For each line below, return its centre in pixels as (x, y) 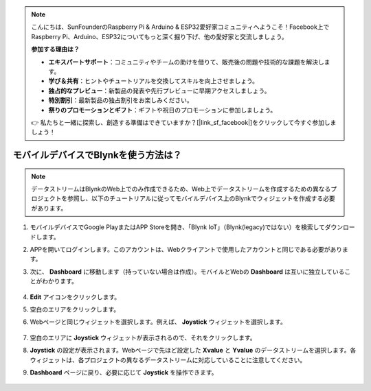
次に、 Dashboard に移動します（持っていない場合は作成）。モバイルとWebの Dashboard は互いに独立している (187, 272)
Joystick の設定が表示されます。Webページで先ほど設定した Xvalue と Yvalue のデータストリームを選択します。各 (193, 351)
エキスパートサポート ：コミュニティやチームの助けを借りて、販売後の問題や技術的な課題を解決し (186, 62)
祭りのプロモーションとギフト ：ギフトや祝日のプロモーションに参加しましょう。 (162, 110)
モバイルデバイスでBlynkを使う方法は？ (97, 155)
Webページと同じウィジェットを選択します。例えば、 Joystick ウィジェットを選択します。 (158, 322)
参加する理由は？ (55, 49)
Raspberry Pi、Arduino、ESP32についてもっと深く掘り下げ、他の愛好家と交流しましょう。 (159, 36)
